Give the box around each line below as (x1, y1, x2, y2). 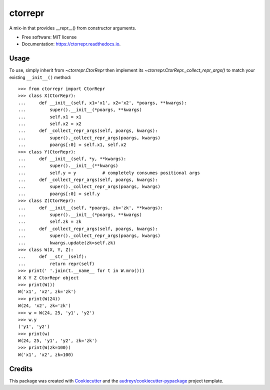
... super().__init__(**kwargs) (18, 163, 118, 168)
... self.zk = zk (18, 219, 82, 224)
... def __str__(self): (18, 254, 87, 259)
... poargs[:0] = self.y (18, 190, 100, 196)
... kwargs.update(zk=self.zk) (18, 240, 116, 245)
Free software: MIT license (21, 34, 77, 40)
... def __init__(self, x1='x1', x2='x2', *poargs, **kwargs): (18, 100, 187, 105)
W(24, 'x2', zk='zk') (18, 303, 71, 308)
